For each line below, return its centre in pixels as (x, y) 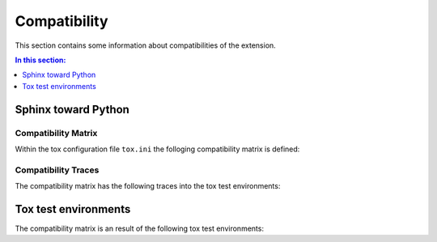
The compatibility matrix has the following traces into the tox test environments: (148, 186)
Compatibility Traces (57, 170)
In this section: (40, 60)
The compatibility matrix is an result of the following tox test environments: (140, 228)
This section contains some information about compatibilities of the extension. (146, 45)
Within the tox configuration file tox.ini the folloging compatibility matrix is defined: (157, 149)
